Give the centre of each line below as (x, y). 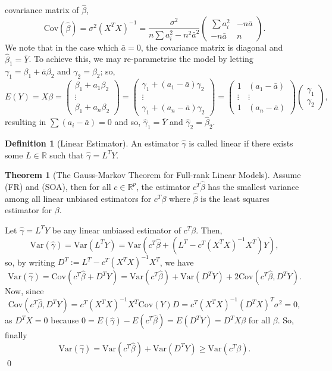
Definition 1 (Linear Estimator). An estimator (92, 143)
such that (67, 155)
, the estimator (163, 186)
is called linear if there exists (241, 143)
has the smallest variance (253, 186)
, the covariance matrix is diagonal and (212, 47)
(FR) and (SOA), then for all (58, 186)
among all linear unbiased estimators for (78, 198)
